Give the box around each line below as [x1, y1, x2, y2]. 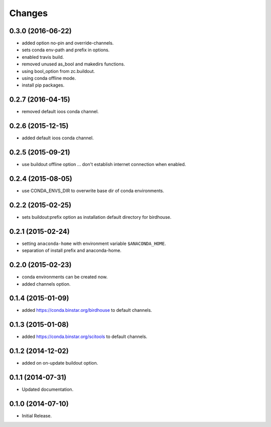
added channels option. [22, 281, 71, 287]
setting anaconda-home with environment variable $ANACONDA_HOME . [22, 240, 166, 246]
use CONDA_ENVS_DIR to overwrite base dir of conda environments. [22, 188, 165, 194]
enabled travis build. [22, 54, 64, 60]
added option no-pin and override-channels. [22, 40, 114, 46]
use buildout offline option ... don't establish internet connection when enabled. [22, 161, 186, 167]
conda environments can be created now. [22, 274, 108, 280]
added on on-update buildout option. [22, 360, 98, 366]
